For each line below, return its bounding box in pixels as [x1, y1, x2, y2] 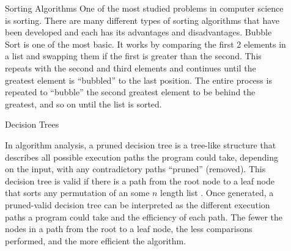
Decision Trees [5, 118, 59, 131]
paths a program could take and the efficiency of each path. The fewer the [5, 210, 282, 223]
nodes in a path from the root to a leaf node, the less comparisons [5, 222, 252, 235]
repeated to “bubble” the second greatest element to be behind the [5, 85, 256, 98]
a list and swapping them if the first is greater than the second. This [5, 49, 262, 62]
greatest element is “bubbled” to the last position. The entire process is [5, 73, 272, 86]
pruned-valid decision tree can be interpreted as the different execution [5, 198, 270, 211]
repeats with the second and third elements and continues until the [5, 61, 256, 74]
